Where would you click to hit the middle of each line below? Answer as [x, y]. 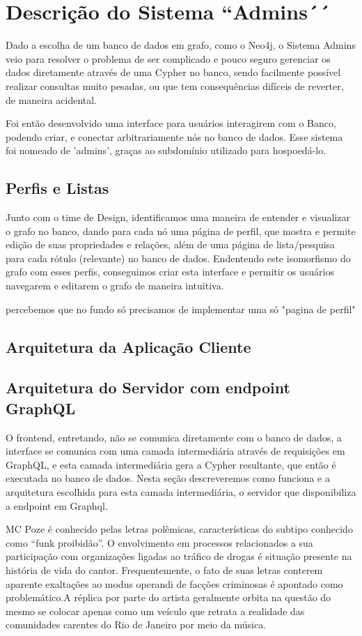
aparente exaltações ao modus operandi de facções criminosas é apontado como [174, 583]
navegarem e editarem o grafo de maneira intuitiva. [115, 286]
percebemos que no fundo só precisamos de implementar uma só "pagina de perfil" [181, 309]
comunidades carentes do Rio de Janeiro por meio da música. [136, 624]
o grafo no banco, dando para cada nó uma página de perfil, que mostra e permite [181, 230]
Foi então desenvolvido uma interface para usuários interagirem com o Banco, [171, 123]
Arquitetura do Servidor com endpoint [148, 387]
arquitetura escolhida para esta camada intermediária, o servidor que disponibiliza [181, 491]
